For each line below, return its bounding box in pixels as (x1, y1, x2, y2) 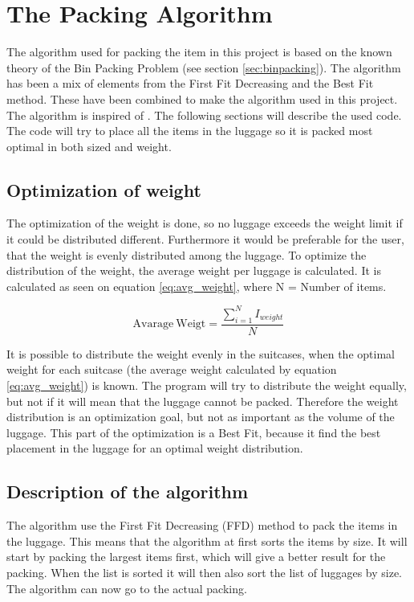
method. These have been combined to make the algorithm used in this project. (6, 90, 398, 107)
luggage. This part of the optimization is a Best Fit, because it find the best (6, 424, 381, 440)
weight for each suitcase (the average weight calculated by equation (6, 361, 337, 378)
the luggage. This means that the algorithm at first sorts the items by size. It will (6, 532, 408, 549)
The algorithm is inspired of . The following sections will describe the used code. (6, 106, 402, 123)
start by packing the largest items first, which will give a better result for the (6, 548, 386, 565)
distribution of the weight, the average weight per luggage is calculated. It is (6, 262, 381, 279)
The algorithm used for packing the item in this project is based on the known (6, 43, 392, 60)
